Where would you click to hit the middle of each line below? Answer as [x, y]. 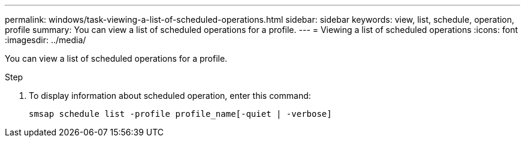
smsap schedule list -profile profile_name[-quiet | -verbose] [180, 114]
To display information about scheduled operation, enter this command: [170, 96]
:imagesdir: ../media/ [46, 40]
